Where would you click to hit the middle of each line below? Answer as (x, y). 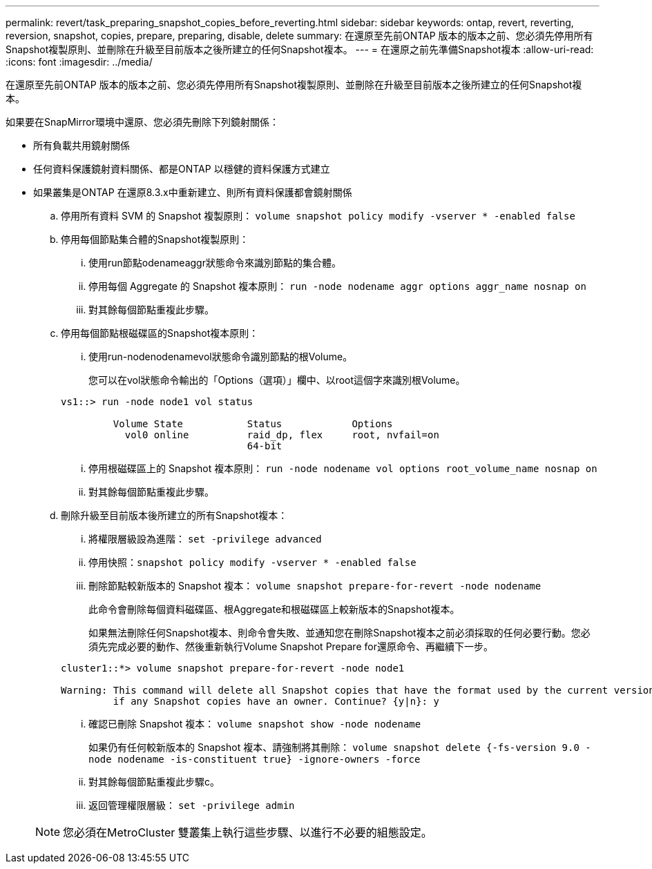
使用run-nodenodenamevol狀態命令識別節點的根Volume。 (221, 357)
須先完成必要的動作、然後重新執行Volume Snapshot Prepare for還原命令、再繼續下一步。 (291, 646)
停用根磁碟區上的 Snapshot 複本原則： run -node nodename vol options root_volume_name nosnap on (343, 468)
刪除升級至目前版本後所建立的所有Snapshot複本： (174, 515)
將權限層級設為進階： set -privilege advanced (205, 539)
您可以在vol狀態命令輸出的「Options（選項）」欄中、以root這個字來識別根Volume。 (277, 380)
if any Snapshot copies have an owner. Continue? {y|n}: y (276, 701)
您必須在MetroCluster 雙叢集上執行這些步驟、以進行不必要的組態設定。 (248, 832)
